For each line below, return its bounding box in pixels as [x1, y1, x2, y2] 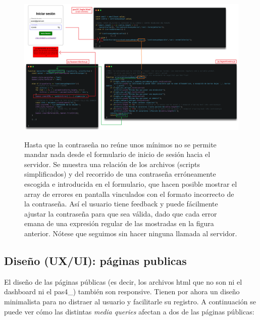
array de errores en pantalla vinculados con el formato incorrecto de [24, 188, 234, 199]
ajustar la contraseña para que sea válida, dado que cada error [24, 208, 217, 219]
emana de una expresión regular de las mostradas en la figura [24, 218, 214, 229]
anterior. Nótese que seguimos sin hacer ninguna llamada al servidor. [24, 228, 237, 239]
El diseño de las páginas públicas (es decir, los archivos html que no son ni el [4, 276, 242, 287]
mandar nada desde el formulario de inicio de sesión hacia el [24, 149, 211, 159]
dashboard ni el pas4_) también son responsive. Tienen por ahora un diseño [4, 286, 240, 297]
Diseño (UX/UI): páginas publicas [4, 253, 187, 269]
